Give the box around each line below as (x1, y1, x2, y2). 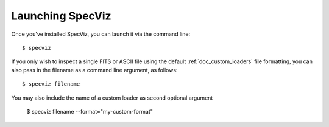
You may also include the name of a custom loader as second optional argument (11, 94, 213, 101)
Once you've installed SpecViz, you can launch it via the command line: (11, 30, 191, 38)
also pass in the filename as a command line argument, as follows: (11, 66, 178, 74)
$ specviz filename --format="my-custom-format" (26, 108, 154, 115)
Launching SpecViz (11, 9, 112, 22)
